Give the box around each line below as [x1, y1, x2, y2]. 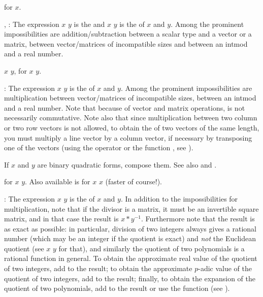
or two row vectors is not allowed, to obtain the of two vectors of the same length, [4, 122, 259, 133]
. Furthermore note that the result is [141, 213, 255, 224]
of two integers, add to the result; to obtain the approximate [4, 263, 192, 274]
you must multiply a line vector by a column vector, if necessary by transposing [4, 132, 252, 143]
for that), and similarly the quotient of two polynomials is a [58, 243, 245, 253]
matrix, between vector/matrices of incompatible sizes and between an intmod [4, 38, 248, 49]
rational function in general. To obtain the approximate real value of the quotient [4, 253, 257, 263]
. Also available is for [25, 176, 90, 187]
